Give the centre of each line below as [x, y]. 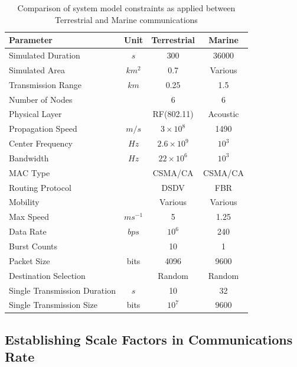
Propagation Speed [43, 129]
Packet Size [30, 260]
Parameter [31, 40]
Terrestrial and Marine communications [126, 19]
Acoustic [223, 114]
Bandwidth [29, 157]
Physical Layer [35, 114]
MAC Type [30, 172]
